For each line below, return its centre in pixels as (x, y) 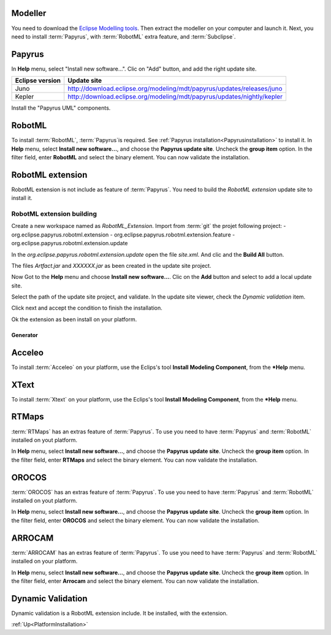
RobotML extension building (54, 213)
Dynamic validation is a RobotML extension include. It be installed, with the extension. (120, 613)
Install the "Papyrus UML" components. (61, 108)
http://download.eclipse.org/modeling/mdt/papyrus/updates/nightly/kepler (175, 97)
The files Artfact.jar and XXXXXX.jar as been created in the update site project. (111, 265)
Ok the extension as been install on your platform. (74, 319)
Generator (25, 335)
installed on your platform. (44, 561)
